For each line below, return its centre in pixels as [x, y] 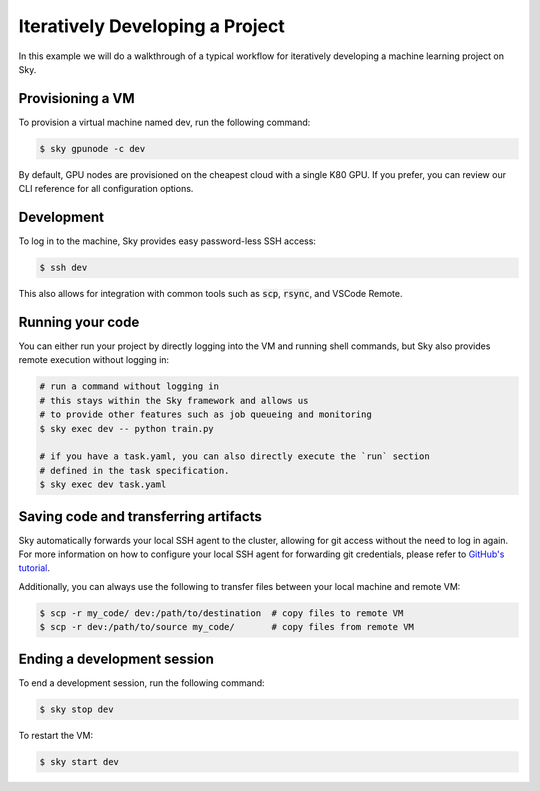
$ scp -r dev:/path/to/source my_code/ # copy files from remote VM [227, 627]
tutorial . [34, 568]
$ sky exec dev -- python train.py [126, 428]
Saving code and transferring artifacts [140, 516]
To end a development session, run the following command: [141, 682]
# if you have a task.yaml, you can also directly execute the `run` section [234, 456]
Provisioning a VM [76, 98]
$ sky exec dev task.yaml [103, 484]
